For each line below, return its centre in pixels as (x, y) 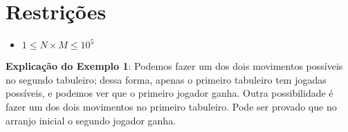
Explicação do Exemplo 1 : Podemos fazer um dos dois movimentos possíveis (174, 66)
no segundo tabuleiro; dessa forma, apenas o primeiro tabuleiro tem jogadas (166, 79)
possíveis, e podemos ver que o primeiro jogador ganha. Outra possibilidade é (170, 93)
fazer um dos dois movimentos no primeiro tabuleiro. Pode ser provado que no (171, 106)
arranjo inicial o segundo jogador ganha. (91, 120)
